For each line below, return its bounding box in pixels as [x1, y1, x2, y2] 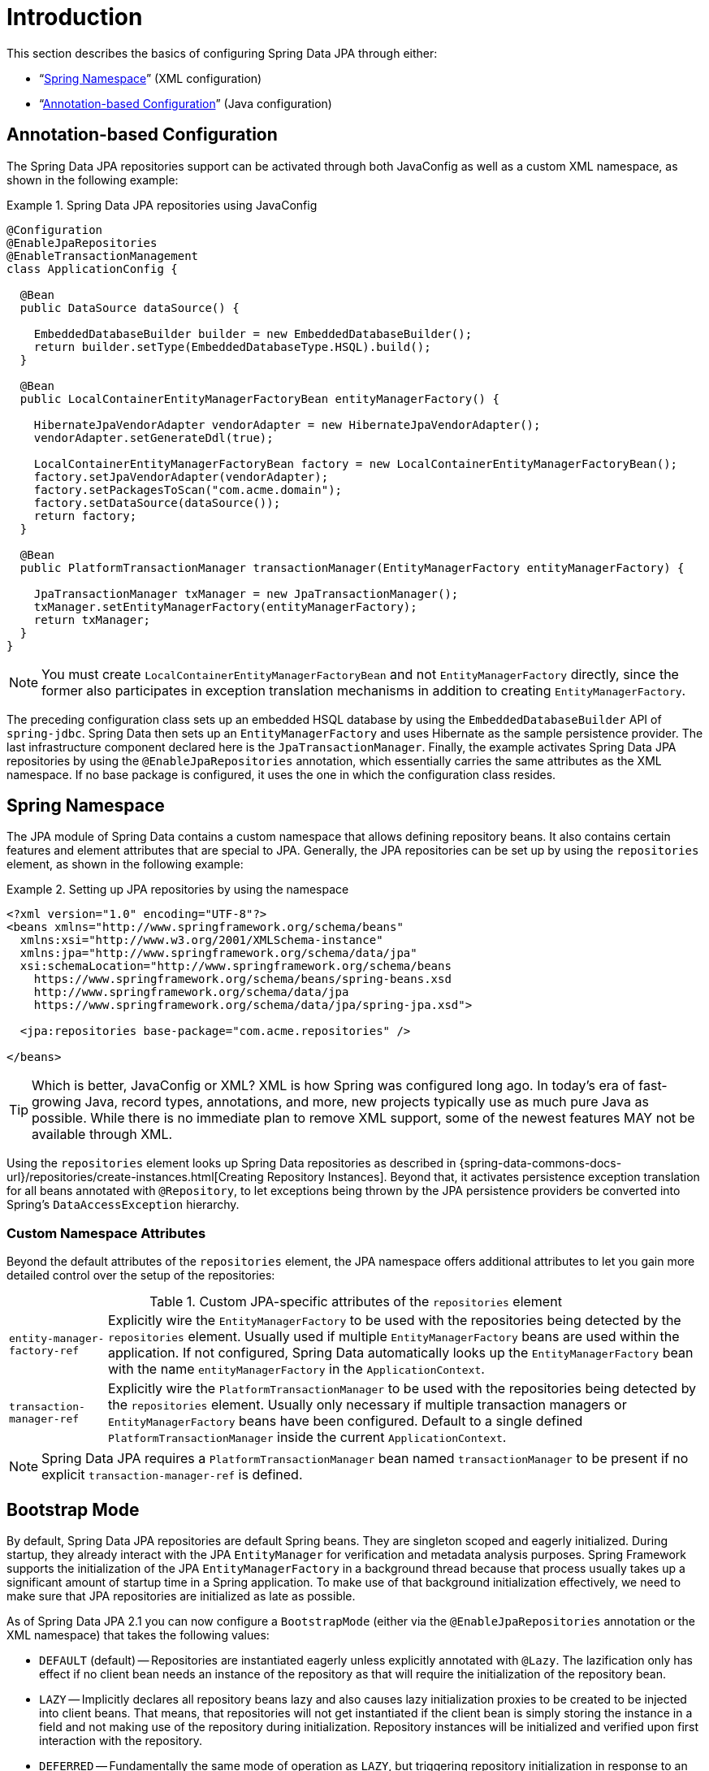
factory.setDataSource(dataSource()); [33, 496, 281, 509]
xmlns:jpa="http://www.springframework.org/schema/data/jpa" [19, 946, 417, 960]
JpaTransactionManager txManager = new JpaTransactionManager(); [33, 587, 459, 600]
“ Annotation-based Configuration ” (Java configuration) [39, 96, 332, 110]
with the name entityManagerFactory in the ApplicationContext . [108, 1361, 485, 1378]
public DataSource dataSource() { [19, 301, 240, 314]
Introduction [6, 3, 143, 31]
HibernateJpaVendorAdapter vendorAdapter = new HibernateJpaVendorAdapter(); [33, 418, 541, 431]
